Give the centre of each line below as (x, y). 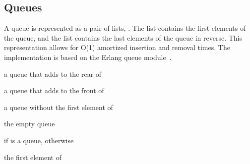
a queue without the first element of (59, 107)
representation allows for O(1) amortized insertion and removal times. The (117, 47)
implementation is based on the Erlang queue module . (88, 57)
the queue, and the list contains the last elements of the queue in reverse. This (123, 37)
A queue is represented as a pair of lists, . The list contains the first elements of (125, 28)
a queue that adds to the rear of (53, 74)
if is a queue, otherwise (39, 140)
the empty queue (30, 124)
